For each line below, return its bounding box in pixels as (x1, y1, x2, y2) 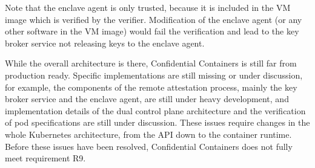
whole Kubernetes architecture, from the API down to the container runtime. (5, 128, 292, 140)
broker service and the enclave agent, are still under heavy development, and (5, 92, 289, 105)
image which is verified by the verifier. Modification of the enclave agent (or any (5, 13, 302, 25)
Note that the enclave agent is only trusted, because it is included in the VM (5, 1, 291, 13)
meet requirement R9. (5, 152, 86, 164)
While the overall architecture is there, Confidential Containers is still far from (5, 57, 297, 69)
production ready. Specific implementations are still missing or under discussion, (5, 68, 303, 81)
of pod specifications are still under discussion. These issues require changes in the (5, 116, 310, 129)
